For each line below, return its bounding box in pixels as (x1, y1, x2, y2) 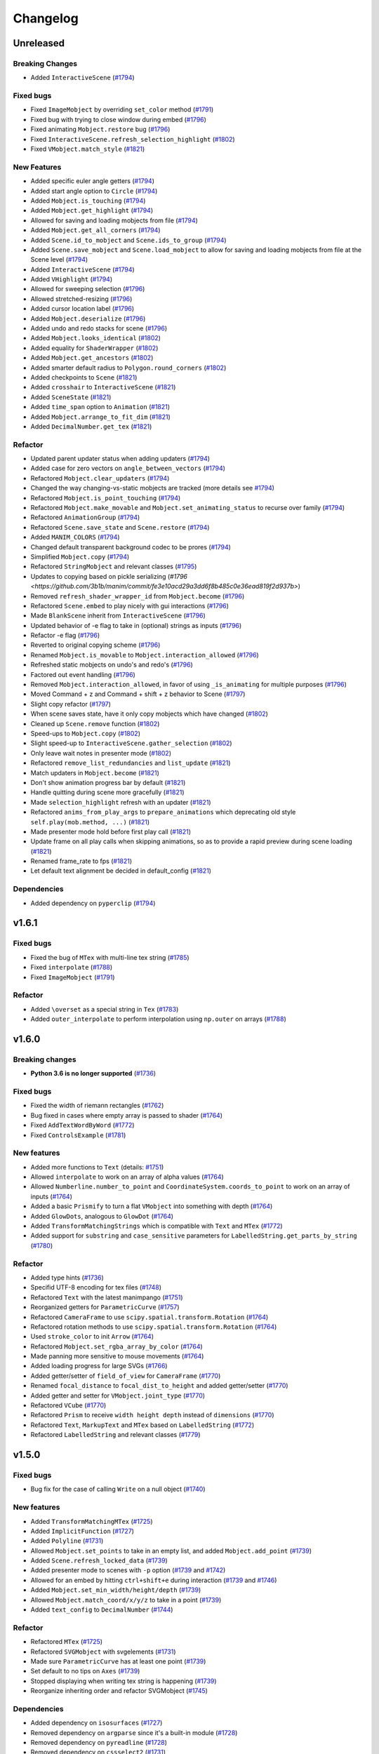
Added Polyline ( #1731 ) (30, 1537, 104, 1545)
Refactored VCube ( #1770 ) (30, 1401, 107, 1410)
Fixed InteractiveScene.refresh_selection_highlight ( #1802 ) (30, 135, 235, 143)
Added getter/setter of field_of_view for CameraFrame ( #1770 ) (30, 1372, 221, 1380)
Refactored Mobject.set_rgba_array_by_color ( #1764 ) (30, 1342, 203, 1351)
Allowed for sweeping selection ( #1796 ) (30, 285, 145, 293)
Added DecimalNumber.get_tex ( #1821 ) (30, 422, 152, 431)
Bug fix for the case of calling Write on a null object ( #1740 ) (30, 1485, 206, 1494)
